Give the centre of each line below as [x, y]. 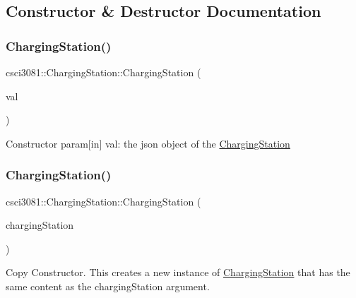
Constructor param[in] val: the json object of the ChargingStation [148, 143]
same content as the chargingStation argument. [108, 286]
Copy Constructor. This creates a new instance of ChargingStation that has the [178, 272]
